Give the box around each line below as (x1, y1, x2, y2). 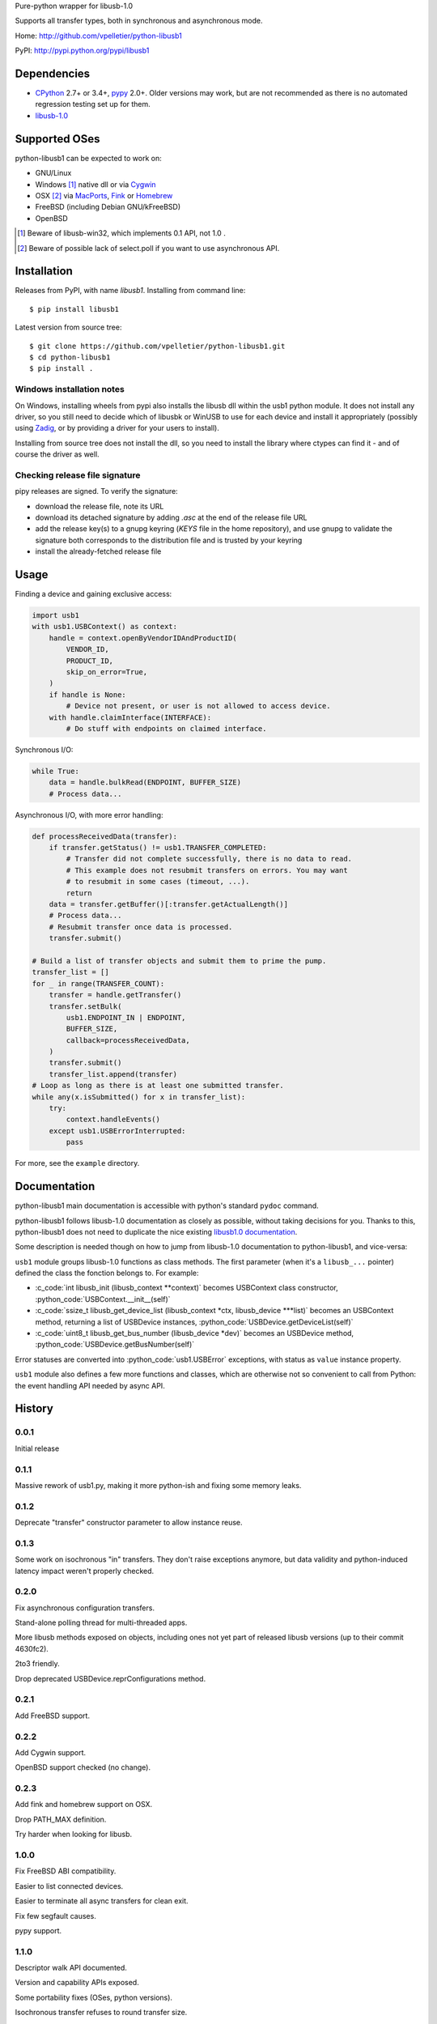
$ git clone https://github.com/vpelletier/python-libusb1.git (29, 341, 286, 351)
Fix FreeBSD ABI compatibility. (15, 1866, 117, 1876)
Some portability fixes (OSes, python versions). (15, 1992, 173, 2002)
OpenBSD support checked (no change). (15, 1762, 151, 1772)
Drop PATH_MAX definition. (15, 1814, 107, 1824)
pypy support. (15, 1925, 62, 1935)
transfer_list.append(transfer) (49, 1069, 178, 1078)
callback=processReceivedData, (66, 1035, 190, 1044)
